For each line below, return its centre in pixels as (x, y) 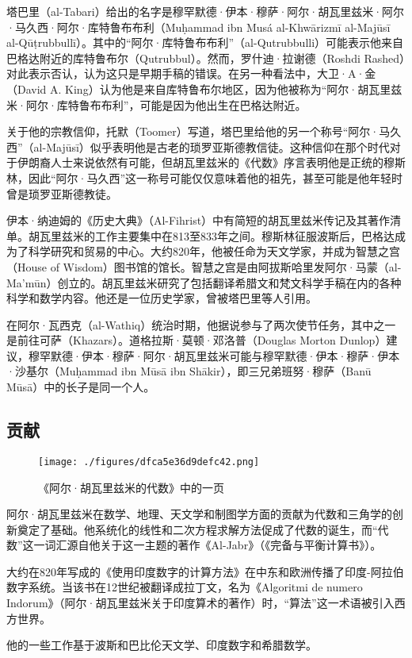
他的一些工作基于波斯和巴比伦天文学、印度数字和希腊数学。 (162, 645)
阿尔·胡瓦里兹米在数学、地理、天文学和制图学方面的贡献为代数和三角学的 (199, 514)
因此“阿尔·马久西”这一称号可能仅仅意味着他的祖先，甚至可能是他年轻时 (216, 177)
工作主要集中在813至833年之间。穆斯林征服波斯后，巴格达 (244, 235)
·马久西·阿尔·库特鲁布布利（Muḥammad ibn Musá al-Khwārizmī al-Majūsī (198, 27)
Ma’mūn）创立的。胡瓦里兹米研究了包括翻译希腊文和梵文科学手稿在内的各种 (204, 282)
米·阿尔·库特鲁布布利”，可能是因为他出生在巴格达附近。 (156, 104)
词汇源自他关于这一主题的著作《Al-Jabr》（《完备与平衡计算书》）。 (213, 545)
